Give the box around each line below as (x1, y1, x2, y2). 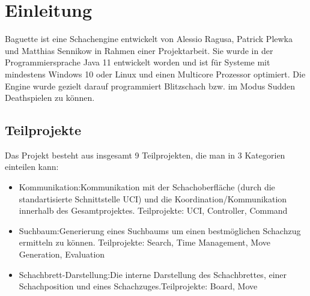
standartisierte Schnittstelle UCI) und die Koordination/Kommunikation (19, 192, 287, 205)
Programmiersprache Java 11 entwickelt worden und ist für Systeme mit (5, 56, 270, 68)
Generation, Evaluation (19, 248, 105, 261)
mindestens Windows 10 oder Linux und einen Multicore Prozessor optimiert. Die (5, 67, 306, 80)
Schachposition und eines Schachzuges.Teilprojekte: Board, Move (19, 280, 258, 292)
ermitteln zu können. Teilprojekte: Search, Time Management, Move (19, 236, 270, 249)
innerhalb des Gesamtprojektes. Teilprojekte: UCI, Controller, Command (19, 204, 288, 217)
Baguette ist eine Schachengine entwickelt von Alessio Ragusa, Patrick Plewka (5, 32, 293, 45)
